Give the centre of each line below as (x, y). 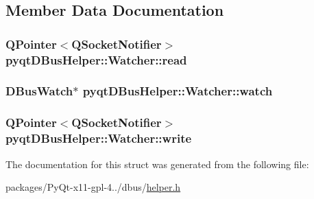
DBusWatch (39, 91)
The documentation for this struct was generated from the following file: (157, 164)
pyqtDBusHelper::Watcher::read (96, 59)
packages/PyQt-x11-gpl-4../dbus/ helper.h (93, 187)
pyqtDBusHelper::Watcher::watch (178, 91)
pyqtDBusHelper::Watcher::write (99, 138)
